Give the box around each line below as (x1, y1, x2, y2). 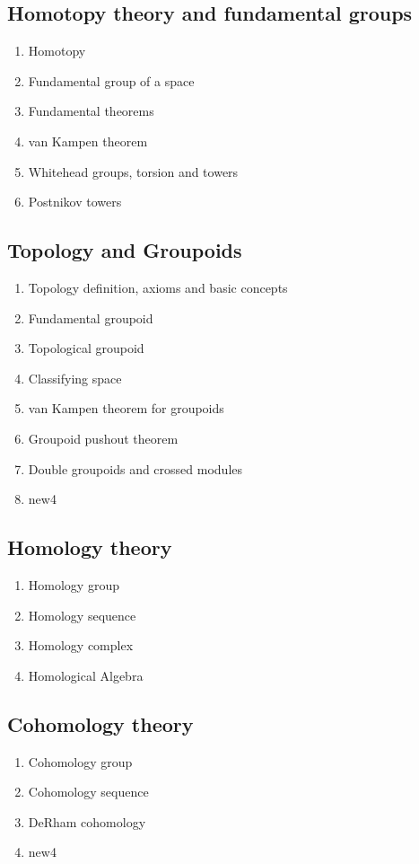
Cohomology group (28, 752, 133, 771)
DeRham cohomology (28, 812, 146, 831)
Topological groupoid (28, 339, 144, 357)
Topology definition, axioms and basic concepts (28, 278, 288, 296)
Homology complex (28, 636, 134, 655)
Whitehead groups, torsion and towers (28, 162, 239, 181)
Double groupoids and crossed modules (28, 459, 243, 478)
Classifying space (28, 368, 122, 387)
